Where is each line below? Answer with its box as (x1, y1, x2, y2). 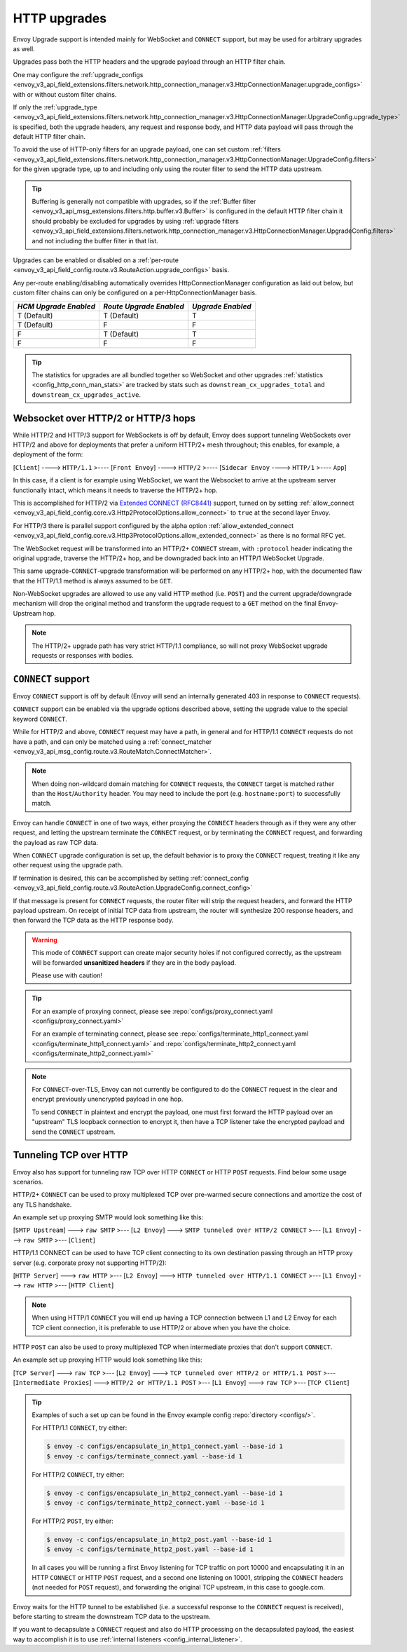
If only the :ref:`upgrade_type (13, 102, 97, 111)
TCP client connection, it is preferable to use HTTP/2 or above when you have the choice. (32, 1323, 291, 1332)
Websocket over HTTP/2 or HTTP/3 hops (13, 412, 196, 424)
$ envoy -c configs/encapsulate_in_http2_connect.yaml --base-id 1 (46, 1489, 284, 1497)
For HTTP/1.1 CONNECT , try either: (32, 1423, 127, 1432)
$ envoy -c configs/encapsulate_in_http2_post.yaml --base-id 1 (46, 1536, 273, 1544)
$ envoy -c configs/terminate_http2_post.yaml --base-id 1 (46, 1545, 254, 1553)
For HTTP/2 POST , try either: (32, 1517, 113, 1525)
